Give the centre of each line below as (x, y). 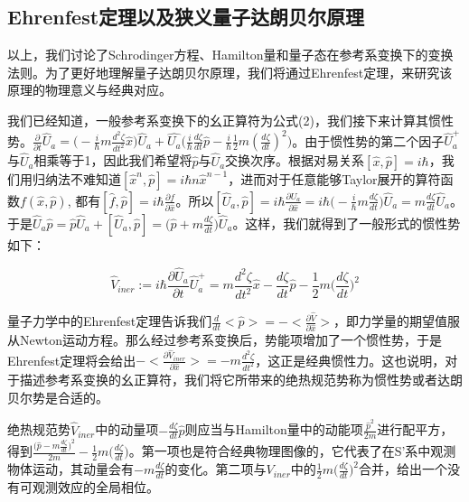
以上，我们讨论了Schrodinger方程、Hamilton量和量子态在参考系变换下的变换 (230, 55)
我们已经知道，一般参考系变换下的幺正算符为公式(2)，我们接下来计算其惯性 (230, 120)
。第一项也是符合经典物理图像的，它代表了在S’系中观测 (292, 451)
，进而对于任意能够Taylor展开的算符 (334, 178)
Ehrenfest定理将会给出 (72, 360)
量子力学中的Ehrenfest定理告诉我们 (110, 321)
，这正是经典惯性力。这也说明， (350, 360)
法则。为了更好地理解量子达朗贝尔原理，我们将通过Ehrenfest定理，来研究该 (230, 72)
